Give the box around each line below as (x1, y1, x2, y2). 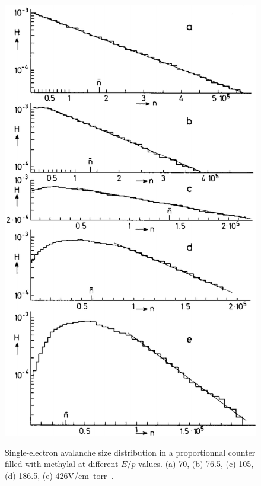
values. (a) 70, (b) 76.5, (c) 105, (138, 458, 254, 470)
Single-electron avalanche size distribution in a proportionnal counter (5, 446, 256, 458)
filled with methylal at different (5, 458, 119, 470)
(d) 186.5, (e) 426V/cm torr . (5, 469, 114, 482)
